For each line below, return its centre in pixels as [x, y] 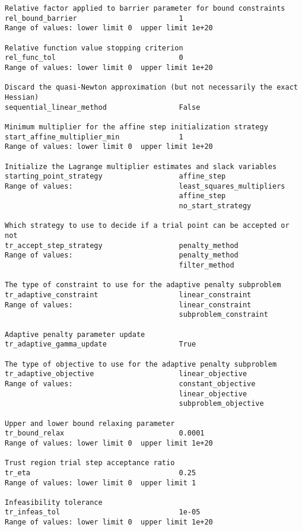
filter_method [206, 265]
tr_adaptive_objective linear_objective [126, 374]
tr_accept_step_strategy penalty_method [122, 245]
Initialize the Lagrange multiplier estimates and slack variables [141, 166]
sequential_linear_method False [103, 107]
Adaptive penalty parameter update [75, 334]
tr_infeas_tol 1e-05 [103, 512]
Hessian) [22, 97]
